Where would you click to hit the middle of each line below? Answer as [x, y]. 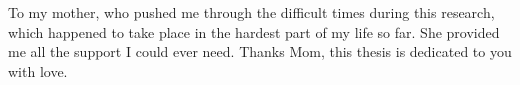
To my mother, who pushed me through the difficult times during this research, [251, 12]
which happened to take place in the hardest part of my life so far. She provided [254, 31]
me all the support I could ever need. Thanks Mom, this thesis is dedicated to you [260, 51]
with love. [38, 70]
